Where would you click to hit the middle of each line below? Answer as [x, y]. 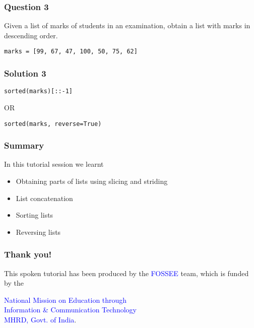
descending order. [31, 35]
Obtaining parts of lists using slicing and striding [92, 181]
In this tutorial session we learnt [54, 164]
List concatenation [44, 198]
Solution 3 [25, 73]
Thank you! [28, 254]
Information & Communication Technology [70, 310]
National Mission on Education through [66, 300]
